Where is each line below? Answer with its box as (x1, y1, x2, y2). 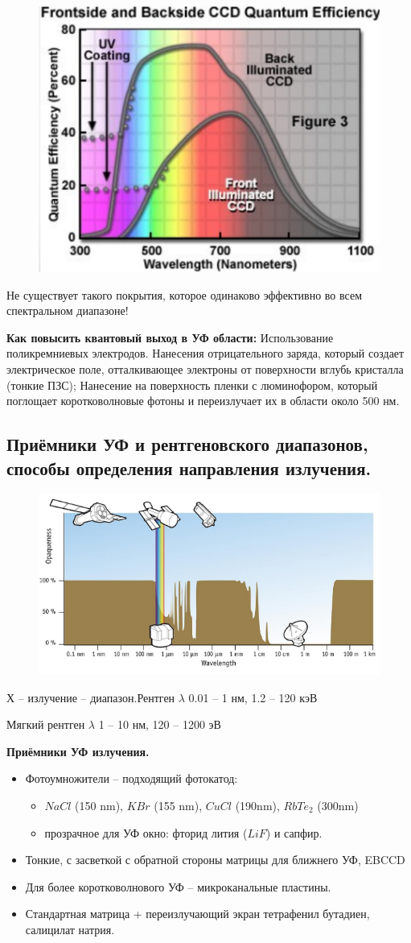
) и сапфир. (265, 824, 323, 841)
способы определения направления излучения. (6, 455, 372, 480)
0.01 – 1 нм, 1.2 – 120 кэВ (188, 689, 318, 705)
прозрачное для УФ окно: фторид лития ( (44, 824, 248, 841)
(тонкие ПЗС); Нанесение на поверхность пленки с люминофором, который (6, 376, 378, 393)
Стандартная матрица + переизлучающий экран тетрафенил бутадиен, (25, 905, 370, 922)
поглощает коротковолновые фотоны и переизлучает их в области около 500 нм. (6, 392, 400, 409)
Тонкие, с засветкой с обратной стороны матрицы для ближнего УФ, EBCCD (25, 851, 405, 868)
